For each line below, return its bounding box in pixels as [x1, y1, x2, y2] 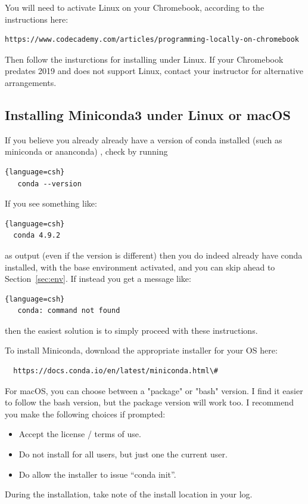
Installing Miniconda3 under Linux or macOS [5, 105, 291, 124]
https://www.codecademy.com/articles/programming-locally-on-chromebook [5, 35, 299, 44]
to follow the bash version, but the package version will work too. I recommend [5, 396, 294, 408]
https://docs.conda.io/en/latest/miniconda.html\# [13, 367, 218, 376]
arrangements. [5, 76, 57, 88]
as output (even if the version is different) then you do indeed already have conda [5, 248, 303, 261]
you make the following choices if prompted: [5, 407, 166, 420]
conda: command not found [17, 306, 120, 315]
